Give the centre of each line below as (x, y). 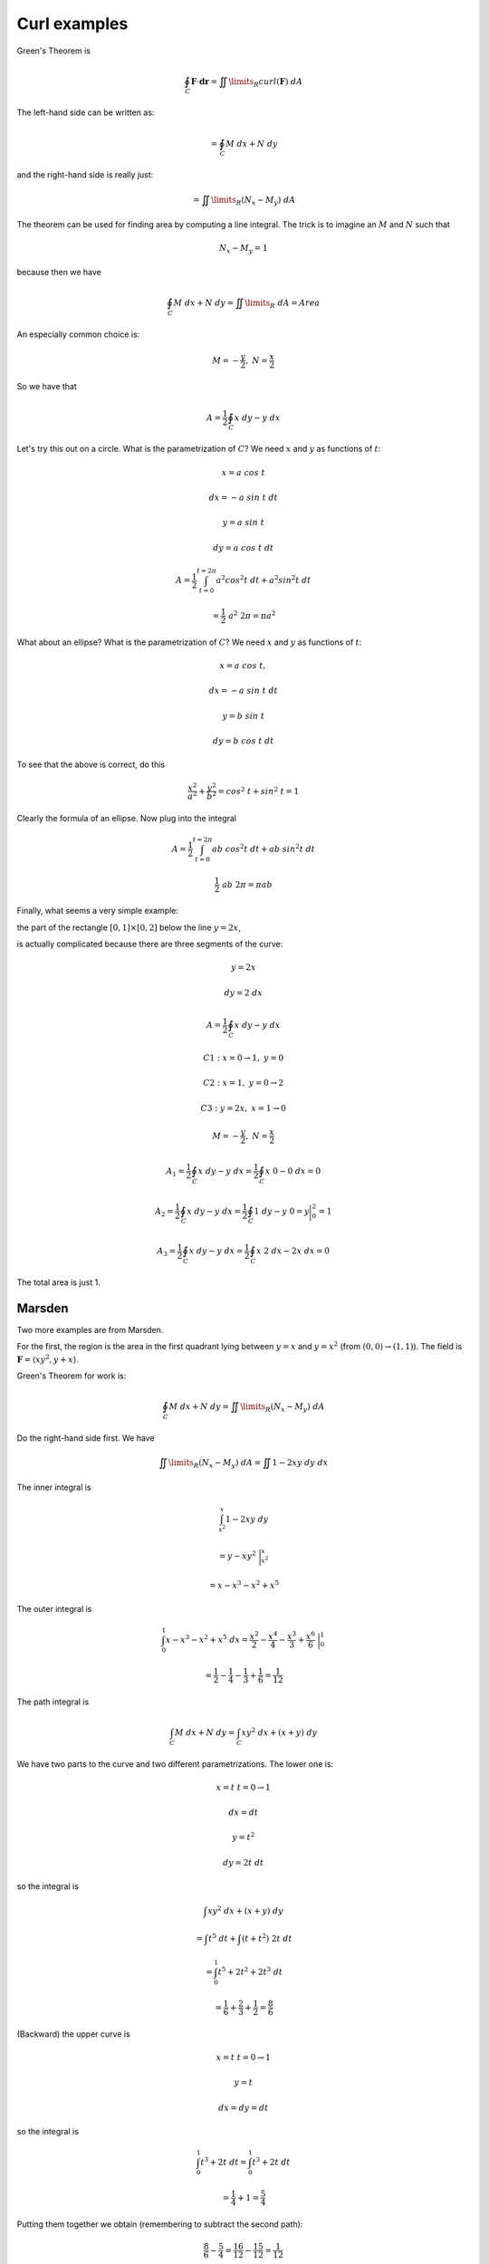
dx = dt (243, 1813)
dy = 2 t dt (244, 1862)
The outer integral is (54, 1608)
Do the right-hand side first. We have (86, 1438)
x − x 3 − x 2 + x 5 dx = (207, 1639)
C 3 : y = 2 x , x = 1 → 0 (244, 1108)
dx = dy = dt (244, 2107)
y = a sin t (243, 523)
